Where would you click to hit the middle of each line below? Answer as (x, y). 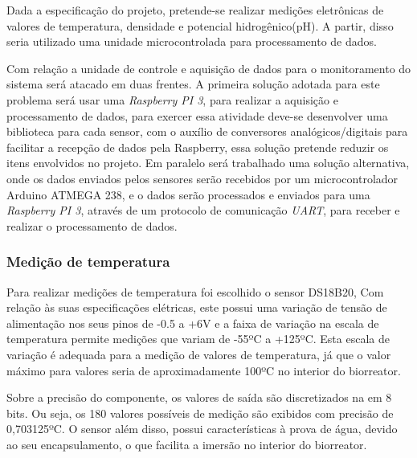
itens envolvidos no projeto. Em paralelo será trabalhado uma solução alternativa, (208, 163)
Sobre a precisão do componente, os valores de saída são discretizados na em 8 (199, 397)
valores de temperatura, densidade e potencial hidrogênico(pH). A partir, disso (200, 25)
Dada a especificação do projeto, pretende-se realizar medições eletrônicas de (195, 10)
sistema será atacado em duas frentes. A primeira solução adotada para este (193, 84)
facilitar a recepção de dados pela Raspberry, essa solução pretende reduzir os (198, 147)
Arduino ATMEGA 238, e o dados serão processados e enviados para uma (188, 194)
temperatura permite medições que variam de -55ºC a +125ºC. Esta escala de (198, 339)
